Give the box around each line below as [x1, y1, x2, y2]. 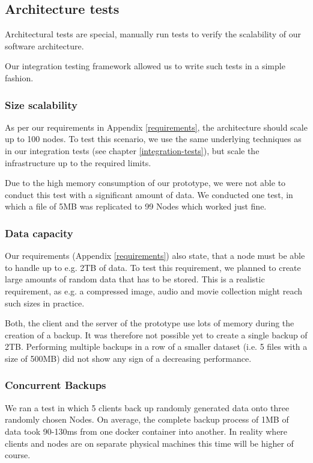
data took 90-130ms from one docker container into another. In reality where [5, 424, 288, 437]
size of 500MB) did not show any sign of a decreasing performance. [5, 352, 252, 364]
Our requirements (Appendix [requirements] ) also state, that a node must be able [5, 249, 305, 262]
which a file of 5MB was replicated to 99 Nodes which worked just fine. [5, 200, 267, 213]
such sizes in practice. [5, 296, 85, 309]
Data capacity [5, 225, 73, 240]
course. [5, 449, 31, 461]
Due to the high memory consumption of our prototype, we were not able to [5, 176, 286, 189]
